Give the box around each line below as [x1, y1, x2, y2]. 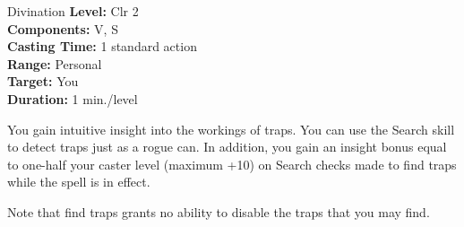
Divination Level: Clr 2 [7, 2, 139, 20]
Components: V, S [7, 19, 118, 38]
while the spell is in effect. [7, 172, 150, 191]
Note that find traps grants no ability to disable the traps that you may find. [7, 202, 430, 221]
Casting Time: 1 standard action [7, 37, 197, 56]
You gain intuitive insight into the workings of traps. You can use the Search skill [7, 119, 455, 138]
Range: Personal [7, 54, 102, 73]
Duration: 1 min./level [7, 89, 138, 108]
